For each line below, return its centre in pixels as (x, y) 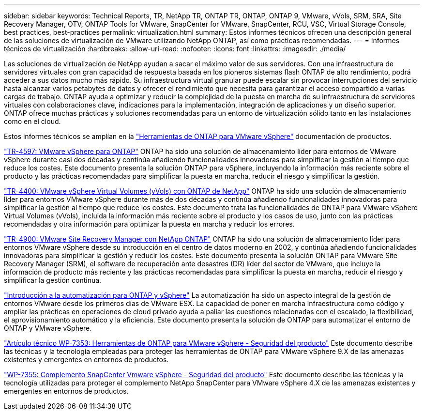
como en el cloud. (32, 121)
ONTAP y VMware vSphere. (48, 328)
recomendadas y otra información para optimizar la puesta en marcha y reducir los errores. (149, 224)
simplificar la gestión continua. (53, 280)
